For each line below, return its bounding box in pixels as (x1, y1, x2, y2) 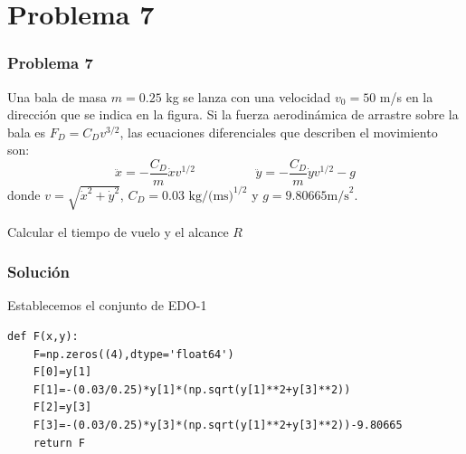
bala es (7, 122, 46, 141)
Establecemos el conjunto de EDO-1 (7, 296, 207, 315)
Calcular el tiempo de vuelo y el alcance (7, 222, 229, 241)
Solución (7, 260, 70, 283)
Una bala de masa (7, 87, 108, 106)
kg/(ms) (188, 189, 234, 203)
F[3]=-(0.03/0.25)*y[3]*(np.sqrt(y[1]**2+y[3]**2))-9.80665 (33, 418, 403, 431)
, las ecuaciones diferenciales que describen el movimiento (119, 122, 438, 141)
